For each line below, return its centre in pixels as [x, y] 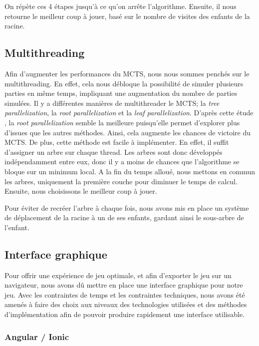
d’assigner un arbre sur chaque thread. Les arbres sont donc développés [114, 152]
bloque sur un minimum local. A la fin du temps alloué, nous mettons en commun [130, 171]
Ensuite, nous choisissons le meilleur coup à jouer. [81, 191]
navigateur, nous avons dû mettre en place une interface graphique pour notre [124, 285]
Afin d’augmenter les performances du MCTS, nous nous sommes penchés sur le [127, 73]
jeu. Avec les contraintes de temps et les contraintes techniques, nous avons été [125, 294]
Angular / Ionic [37, 336]
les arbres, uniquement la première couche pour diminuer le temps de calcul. [121, 181]
